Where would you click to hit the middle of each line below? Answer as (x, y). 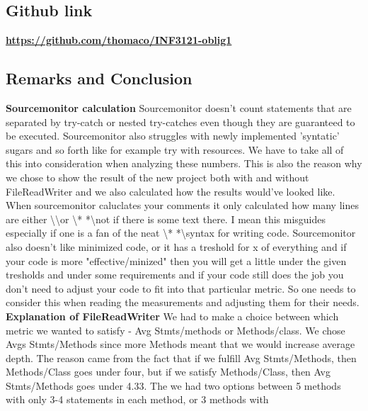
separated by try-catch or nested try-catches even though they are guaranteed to (180, 122)
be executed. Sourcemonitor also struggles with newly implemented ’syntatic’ (173, 136)
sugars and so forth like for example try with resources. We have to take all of (175, 149)
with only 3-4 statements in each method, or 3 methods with (137, 399)
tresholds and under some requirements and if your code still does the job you (175, 275)
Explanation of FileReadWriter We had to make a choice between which (172, 316)
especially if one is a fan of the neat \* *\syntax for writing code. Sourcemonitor (181, 233)
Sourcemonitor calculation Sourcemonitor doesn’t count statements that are (179, 108)
